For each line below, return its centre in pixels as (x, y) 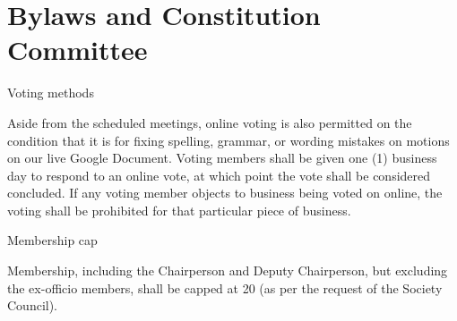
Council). (33, 305)
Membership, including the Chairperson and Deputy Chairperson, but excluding (228, 270)
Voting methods (51, 93)
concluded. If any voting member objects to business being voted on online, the (225, 193)
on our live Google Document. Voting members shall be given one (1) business (222, 158)
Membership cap (52, 240)
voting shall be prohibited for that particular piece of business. (179, 210)
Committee (78, 50)
